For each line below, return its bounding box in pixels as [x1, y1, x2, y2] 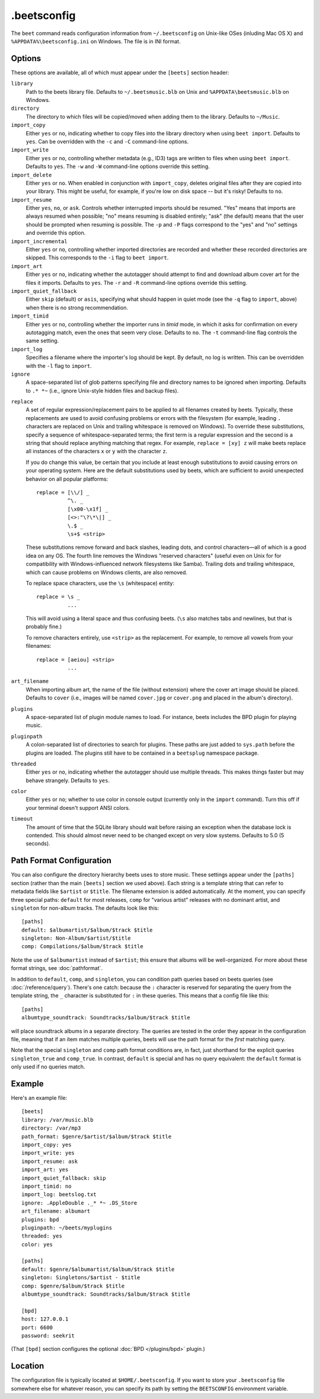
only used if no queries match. [11, 1063, 85, 1070]
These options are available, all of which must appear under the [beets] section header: [11, 69, 229, 76]
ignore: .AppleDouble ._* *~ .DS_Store [21, 1199, 137, 1206]
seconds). [25, 840, 50, 847]
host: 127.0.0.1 [21, 1316, 69, 1322]
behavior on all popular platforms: [25, 475, 108, 482]
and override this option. [25, 229, 86, 237]
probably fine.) [25, 623, 62, 630]
